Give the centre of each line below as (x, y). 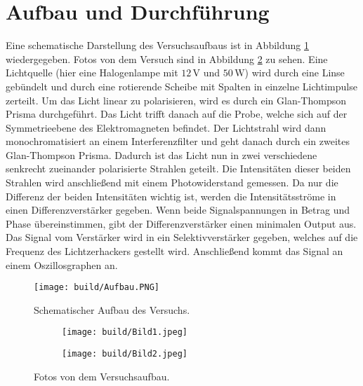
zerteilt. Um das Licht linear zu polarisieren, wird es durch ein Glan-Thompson (176, 100)
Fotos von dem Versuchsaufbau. (102, 376)
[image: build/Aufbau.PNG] (97, 288)
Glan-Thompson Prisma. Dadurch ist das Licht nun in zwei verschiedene (161, 154)
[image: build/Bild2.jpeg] (125, 354)
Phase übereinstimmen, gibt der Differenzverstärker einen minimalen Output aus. (181, 223)
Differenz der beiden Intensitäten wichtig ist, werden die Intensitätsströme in (171, 196)
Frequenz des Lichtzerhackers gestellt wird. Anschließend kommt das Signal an (174, 251)
